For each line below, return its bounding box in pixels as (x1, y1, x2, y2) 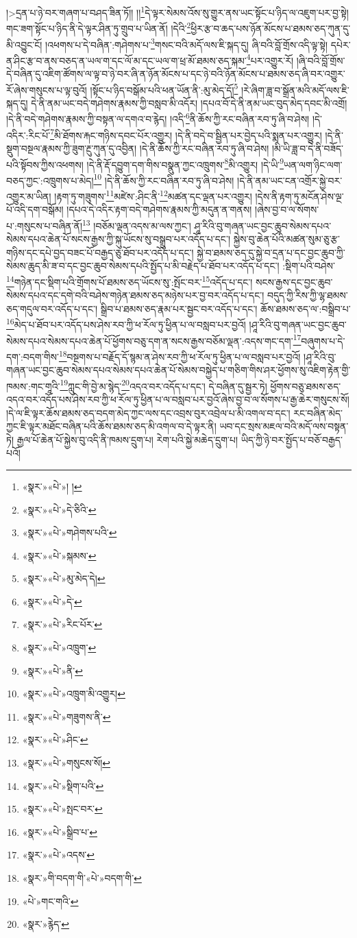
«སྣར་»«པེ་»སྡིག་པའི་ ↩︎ (22, 778, 104, 793)
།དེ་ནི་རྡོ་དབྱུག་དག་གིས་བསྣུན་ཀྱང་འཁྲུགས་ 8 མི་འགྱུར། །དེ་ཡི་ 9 (86, 155, 284, 171)
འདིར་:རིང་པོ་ (6, 128, 51, 142)
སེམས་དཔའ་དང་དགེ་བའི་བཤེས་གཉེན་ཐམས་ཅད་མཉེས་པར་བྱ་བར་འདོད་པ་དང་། (6, 288, 264, 302)
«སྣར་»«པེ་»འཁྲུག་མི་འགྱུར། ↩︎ (22, 686, 125, 701)
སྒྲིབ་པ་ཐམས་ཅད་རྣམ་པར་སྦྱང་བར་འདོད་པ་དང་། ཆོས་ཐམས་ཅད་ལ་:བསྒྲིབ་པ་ (100, 301, 351, 315)
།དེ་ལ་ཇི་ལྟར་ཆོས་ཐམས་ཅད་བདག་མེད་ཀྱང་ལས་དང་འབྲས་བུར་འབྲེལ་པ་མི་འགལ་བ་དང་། (6, 405, 291, 420)
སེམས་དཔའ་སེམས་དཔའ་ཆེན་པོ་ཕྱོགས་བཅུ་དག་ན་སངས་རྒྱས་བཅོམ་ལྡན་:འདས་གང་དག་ (6, 333, 293, 348)
